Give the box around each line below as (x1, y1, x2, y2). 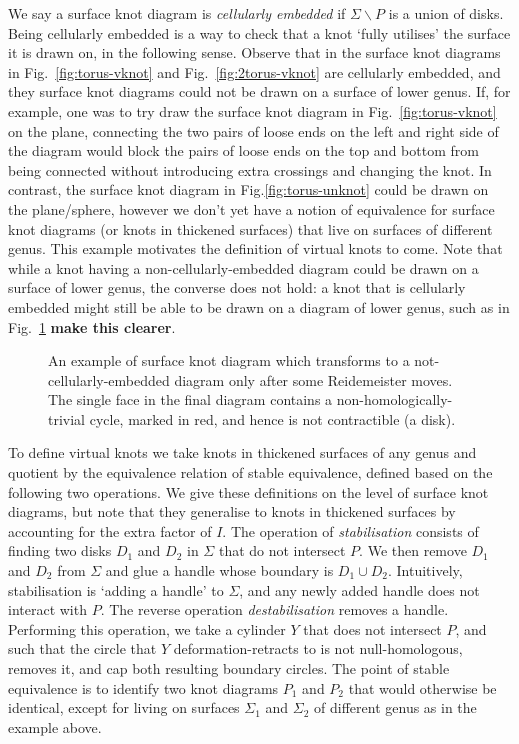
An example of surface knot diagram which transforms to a (48, 350, 410, 371)
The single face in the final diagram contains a (48, 389, 333, 410)
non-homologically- (336, 389, 453, 410)
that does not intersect (303, 618, 442, 639)
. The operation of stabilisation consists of (222, 520, 479, 541)
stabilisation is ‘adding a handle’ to (8, 579, 224, 600)
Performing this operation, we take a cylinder (8, 618, 286, 639)
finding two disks (8, 540, 112, 561)
